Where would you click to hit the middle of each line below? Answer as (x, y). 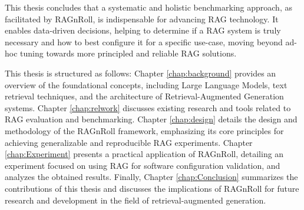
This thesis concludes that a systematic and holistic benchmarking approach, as (148, 7)
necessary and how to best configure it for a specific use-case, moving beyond (144, 41)
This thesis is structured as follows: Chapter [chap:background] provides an (141, 73)
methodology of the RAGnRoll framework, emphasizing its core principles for (144, 130)
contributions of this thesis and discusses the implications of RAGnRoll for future (152, 188)
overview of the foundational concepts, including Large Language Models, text (146, 84)
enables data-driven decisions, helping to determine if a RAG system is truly (143, 30)
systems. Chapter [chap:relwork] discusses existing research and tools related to (148, 107)
